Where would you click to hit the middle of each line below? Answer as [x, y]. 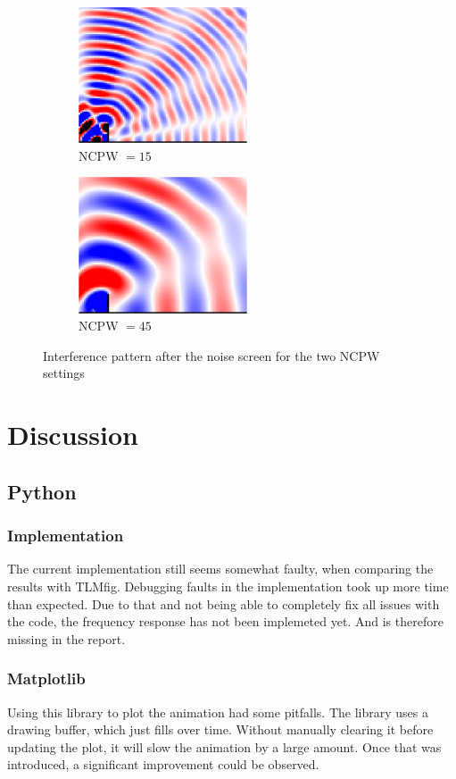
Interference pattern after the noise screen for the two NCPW [211, 355]
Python [42, 491]
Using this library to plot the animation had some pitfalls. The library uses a [218, 712]
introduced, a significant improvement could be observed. [163, 764]
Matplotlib [46, 678]
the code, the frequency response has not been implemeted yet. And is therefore [225, 621]
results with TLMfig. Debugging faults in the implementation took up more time [228, 586]
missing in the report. [66, 638]
